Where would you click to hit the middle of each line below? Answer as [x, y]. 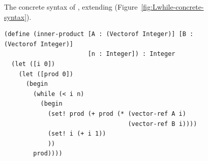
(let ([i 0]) [33, 64]
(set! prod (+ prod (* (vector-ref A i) [117, 114]
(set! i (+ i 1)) [77, 134]
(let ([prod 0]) [46, 74]
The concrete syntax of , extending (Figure [71, 7]
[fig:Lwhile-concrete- [172, 7]
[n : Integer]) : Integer [131, 54]
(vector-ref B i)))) [162, 124]
